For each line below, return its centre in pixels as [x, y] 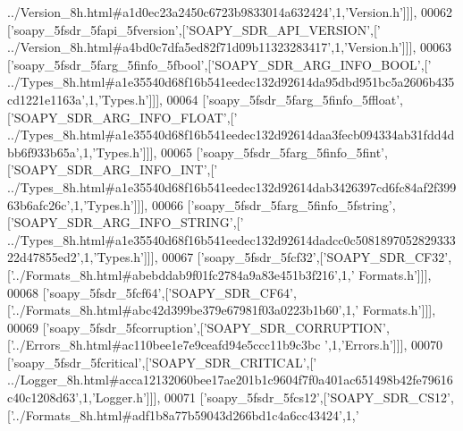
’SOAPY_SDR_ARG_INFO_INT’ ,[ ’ [114, 169]
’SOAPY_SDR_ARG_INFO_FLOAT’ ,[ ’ [124, 117]
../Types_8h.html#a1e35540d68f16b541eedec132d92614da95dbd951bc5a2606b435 [231, 82]
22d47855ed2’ [44, 257]
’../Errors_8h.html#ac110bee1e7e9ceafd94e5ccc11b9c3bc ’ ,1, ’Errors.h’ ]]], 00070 [226, 345]
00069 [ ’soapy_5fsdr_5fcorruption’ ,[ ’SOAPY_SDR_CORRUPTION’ [197, 327]
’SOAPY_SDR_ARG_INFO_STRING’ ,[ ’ [127, 222]
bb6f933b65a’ [43, 152]
